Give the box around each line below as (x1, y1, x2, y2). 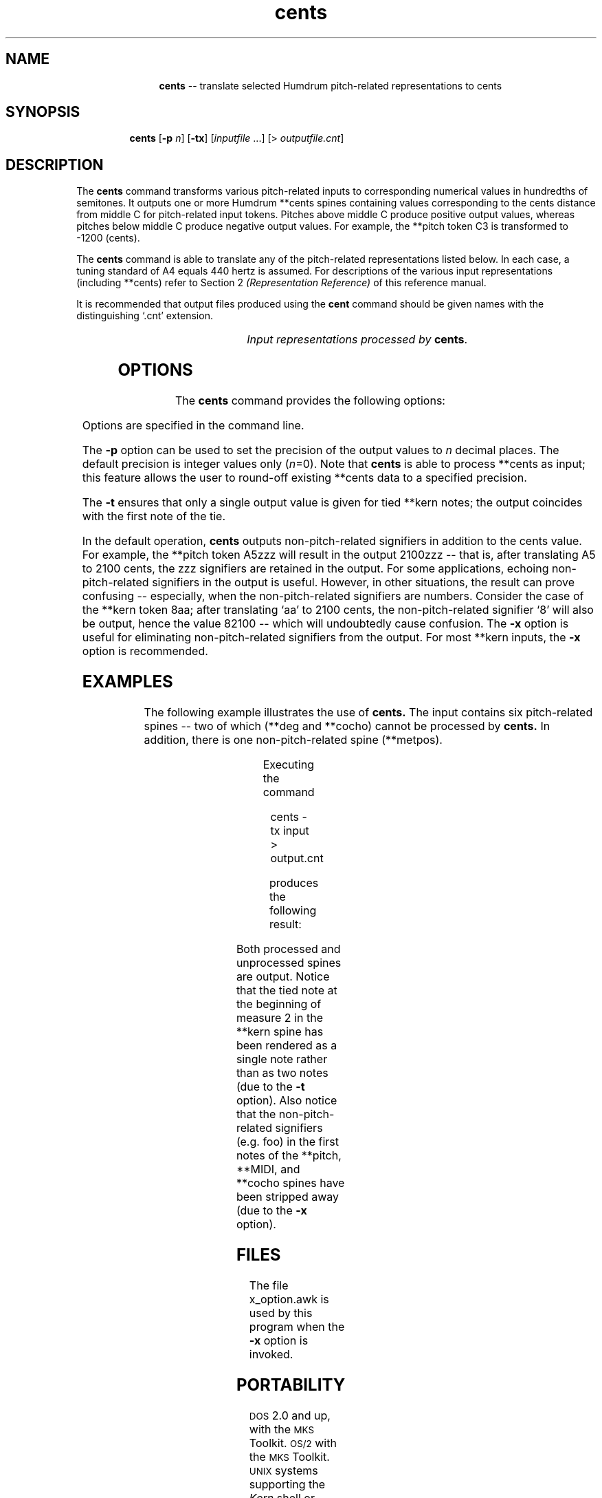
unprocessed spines (236, 955, 342, 970)
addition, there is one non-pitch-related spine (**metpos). (144, 732, 443, 747)
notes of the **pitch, (236, 1148, 342, 1162)
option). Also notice (236, 1093, 337, 1107)
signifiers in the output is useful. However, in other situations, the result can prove (152, 575, 575, 590)
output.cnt (270, 850, 324, 865)
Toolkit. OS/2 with (249, 1435, 337, 1450)
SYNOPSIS (5, 103, 80, 121)
